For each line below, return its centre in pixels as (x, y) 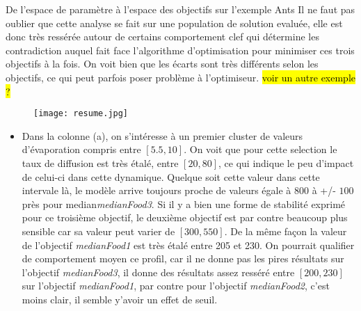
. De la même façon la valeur (286, 231)
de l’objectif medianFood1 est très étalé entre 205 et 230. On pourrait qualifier (188, 245)
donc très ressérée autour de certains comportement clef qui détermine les (162, 37)
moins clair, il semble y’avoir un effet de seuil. (120, 299)
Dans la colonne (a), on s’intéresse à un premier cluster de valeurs (162, 135)
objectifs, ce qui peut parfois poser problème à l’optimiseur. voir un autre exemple (181, 77)
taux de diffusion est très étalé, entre (100, 163)
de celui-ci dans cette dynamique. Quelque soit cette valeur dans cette (171, 176)
